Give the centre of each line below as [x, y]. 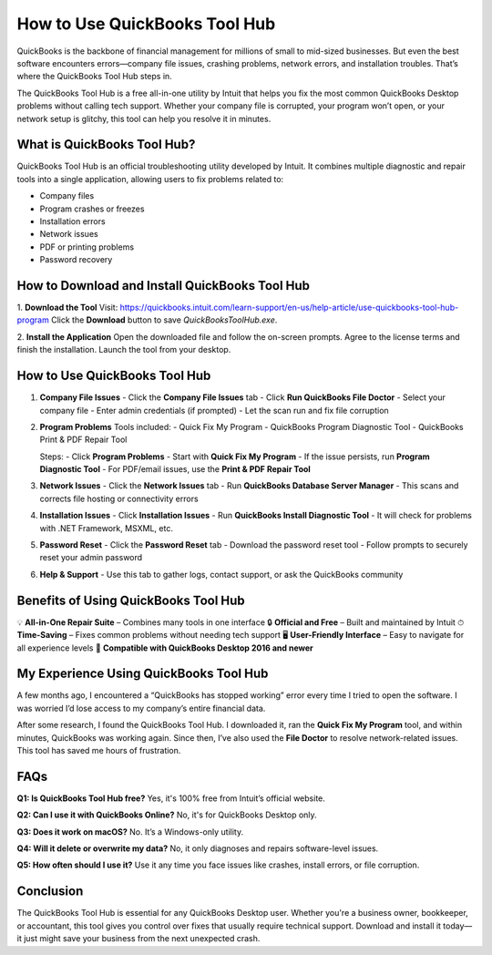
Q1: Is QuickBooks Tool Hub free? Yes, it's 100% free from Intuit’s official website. [171, 798]
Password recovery [76, 260]
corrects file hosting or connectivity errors [119, 498]
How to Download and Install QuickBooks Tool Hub [163, 286]
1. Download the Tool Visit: [67, 308]
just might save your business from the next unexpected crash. [142, 939]
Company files [67, 196]
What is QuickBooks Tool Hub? [106, 144]
